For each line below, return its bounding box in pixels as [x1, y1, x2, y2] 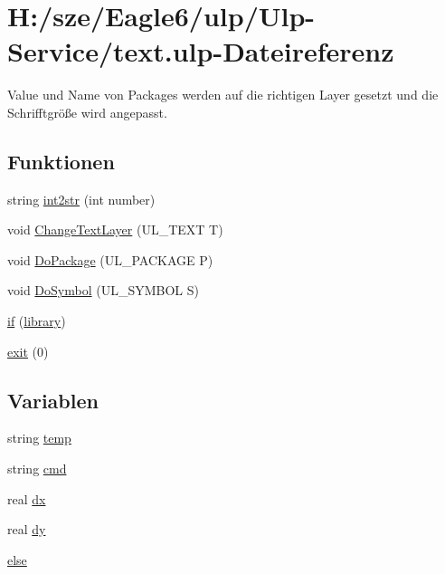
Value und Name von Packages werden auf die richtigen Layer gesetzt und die [7, 85, 439, 104]
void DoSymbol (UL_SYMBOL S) [7, 281, 199, 300]
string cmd [7, 459, 67, 478]
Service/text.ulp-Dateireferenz [7, 33, 394, 70]
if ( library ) [7, 311, 66, 330]
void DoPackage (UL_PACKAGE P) [7, 250, 213, 269]
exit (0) [7, 341, 49, 360]
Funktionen [7, 147, 115, 175]
